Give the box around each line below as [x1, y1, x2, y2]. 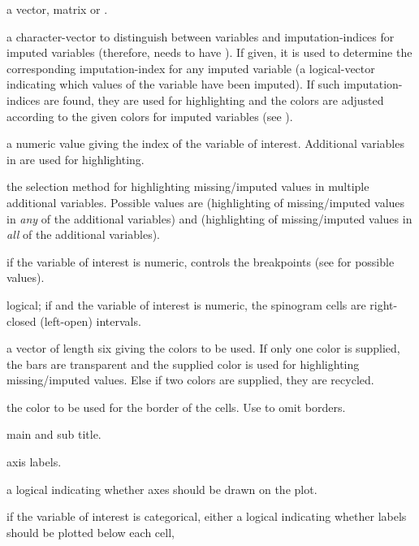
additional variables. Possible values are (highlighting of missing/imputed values [6, 193, 405, 210]
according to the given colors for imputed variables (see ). [6, 107, 293, 124]
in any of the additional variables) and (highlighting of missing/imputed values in [6, 210, 413, 227]
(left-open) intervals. [40, 312, 141, 329]
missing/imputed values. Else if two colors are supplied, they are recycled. [6, 371, 374, 388]
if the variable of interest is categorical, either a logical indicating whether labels [6, 508, 407, 525]
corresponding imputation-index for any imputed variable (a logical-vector [6, 59, 375, 76]
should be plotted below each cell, [6, 523, 175, 540]
